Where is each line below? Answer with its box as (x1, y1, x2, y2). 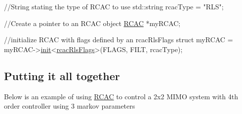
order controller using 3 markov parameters (4, 101, 135, 111)
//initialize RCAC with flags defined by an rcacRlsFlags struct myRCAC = (4, 34, 233, 45)
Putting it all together (4, 68, 120, 83)
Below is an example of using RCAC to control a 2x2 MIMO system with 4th (4, 91, 238, 101)
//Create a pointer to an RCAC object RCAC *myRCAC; (4, 18, 181, 28)
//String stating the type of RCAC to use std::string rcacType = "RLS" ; (4, 1, 224, 11)
